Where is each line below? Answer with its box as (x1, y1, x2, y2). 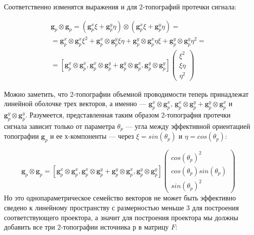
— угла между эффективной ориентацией (126, 120, 251, 131)
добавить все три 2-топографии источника (4, 222, 130, 232)
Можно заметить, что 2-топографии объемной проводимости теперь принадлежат (4, 88, 249, 99)
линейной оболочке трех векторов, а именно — (4, 98, 146, 109)
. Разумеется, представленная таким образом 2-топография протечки (25, 110, 231, 120)
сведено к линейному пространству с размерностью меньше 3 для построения (4, 202, 239, 212)
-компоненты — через (68, 131, 134, 141)
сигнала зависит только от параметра (4, 120, 115, 131)
